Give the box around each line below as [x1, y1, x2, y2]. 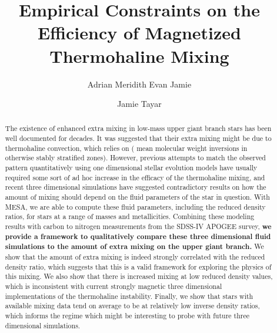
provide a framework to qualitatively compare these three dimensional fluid [5, 231, 271, 241]
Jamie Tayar [117, 97, 162, 110]
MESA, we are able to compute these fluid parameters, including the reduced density [5, 201, 266, 211]
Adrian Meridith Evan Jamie [87, 78, 192, 90]
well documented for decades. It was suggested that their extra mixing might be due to [5, 133, 272, 143]
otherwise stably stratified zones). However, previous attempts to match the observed [5, 153, 266, 163]
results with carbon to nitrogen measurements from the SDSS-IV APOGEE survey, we [5, 221, 272, 232]
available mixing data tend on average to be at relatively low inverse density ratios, [5, 301, 260, 311]
